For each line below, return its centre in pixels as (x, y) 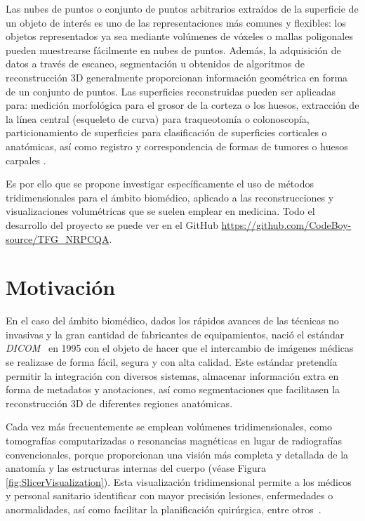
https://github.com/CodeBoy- (286, 224)
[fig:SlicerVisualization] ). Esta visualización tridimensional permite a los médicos (179, 481)
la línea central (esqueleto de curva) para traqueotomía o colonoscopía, (158, 118)
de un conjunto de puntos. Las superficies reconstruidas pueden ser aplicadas (171, 91)
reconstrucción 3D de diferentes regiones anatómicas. (119, 403)
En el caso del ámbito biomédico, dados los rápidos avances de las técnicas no (172, 321)
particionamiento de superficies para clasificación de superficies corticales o (166, 132)
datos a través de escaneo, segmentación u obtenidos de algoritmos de (155, 64)
